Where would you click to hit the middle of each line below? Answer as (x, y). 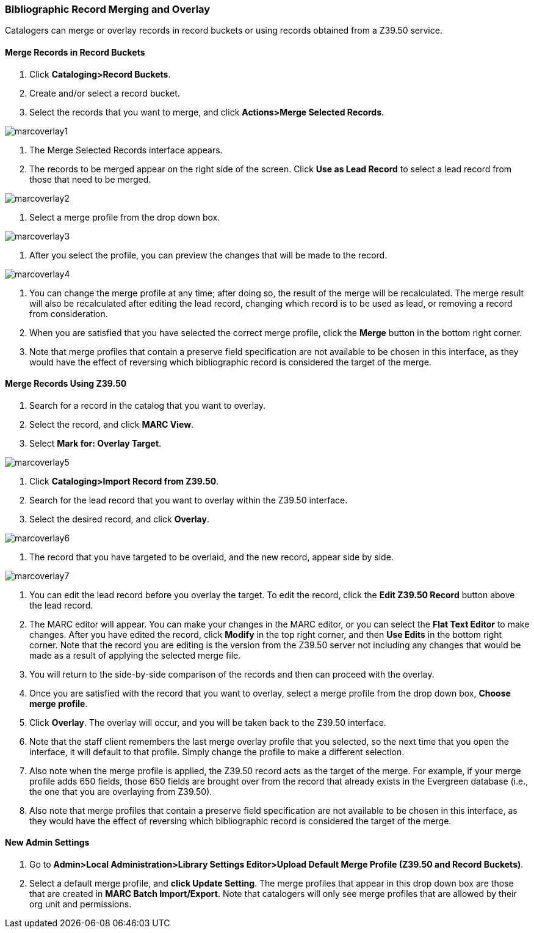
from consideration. (69, 313)
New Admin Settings (47, 843)
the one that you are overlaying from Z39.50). (121, 791)
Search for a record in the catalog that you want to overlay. (148, 405)
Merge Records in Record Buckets (75, 52)
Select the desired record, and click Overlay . (119, 519)
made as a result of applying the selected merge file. (135, 655)
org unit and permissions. (81, 904)
